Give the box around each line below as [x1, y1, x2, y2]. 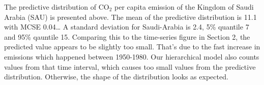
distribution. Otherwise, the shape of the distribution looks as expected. [4, 71, 228, 82]
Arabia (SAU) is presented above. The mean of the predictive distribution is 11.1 [4, 11, 257, 22]
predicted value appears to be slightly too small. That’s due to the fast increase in [4, 41, 260, 52]
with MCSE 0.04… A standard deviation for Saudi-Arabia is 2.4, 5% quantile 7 [4, 21, 249, 32]
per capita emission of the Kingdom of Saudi [114, 2, 254, 12]
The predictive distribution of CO [4, 2, 109, 12]
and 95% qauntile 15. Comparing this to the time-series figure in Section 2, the [4, 31, 250, 42]
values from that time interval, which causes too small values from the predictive [4, 61, 256, 72]
